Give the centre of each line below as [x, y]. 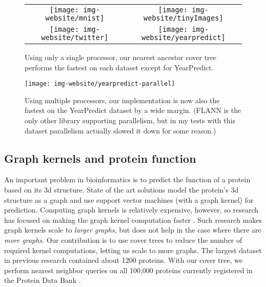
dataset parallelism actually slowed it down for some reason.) [120, 130]
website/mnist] [75, 18]
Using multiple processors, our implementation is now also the [122, 100]
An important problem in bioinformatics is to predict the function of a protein [127, 179]
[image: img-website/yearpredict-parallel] [100, 84]
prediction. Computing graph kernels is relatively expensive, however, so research [131, 210]
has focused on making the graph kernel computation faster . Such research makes [133, 219]
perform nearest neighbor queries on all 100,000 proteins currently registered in [128, 270]
